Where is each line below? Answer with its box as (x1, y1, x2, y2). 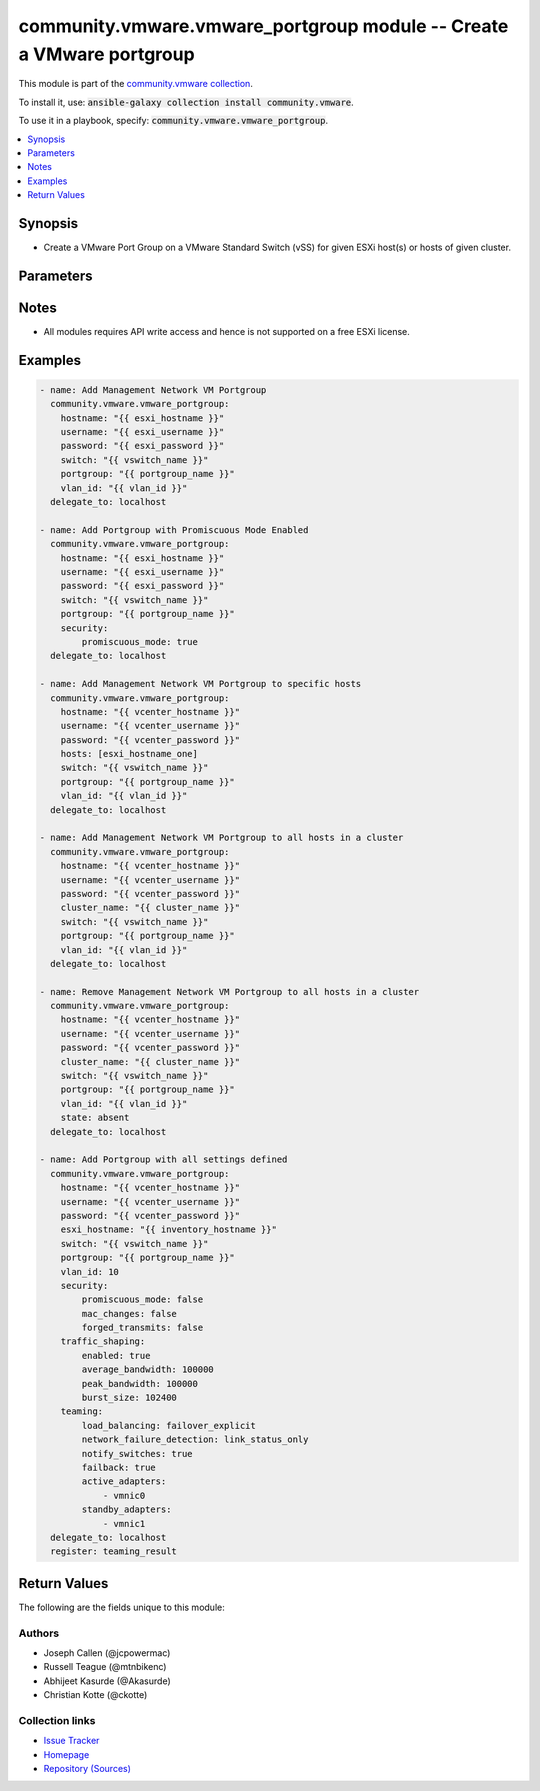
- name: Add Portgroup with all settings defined (39, 1154, 288, 1165)
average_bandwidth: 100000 (81, 1364, 214, 1375)
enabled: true (81, 1350, 151, 1361)
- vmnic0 (102, 1490, 146, 1501)
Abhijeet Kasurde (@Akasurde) (43, 1675, 171, 1687)
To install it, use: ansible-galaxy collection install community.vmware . (18, 96, 354, 108)
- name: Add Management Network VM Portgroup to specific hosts (39, 678, 362, 690)
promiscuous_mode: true (81, 636, 199, 647)
